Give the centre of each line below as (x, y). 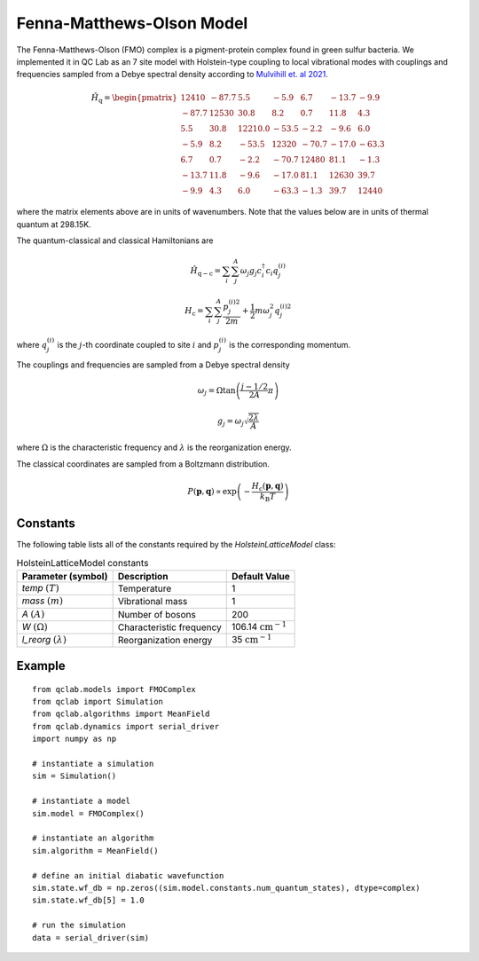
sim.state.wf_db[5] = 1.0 (89, 900)
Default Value (260, 576)
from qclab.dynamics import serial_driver (126, 726)
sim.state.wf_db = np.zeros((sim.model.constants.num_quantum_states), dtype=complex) (226, 888)
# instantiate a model (82, 801)
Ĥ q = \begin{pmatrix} (134, 98)
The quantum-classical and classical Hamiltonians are (115, 240)
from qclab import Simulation (98, 702)
